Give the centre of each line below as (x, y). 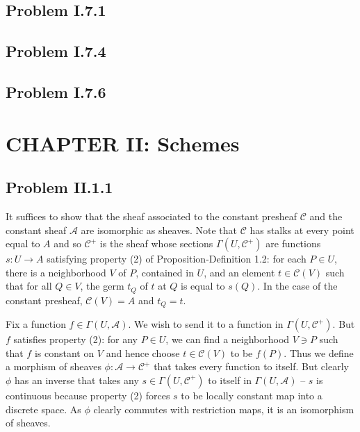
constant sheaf (36, 230)
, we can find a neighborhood (228, 339)
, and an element (239, 272)
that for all (29, 286)
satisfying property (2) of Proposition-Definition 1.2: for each (177, 259)
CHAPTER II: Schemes (123, 143)
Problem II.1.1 (59, 187)
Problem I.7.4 (56, 51)
